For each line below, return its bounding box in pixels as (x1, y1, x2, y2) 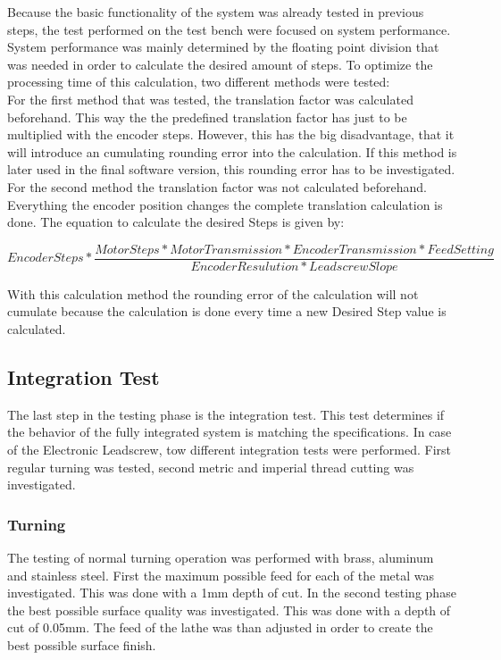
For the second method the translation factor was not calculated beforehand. (7, 177, 427, 196)
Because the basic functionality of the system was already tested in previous (7, 3, 424, 21)
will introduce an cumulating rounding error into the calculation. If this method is (7, 142, 457, 161)
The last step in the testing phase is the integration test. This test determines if (7, 405, 445, 423)
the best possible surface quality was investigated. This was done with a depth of (7, 600, 451, 619)
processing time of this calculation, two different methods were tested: (7, 72, 390, 91)
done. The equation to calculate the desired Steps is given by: (7, 213, 345, 231)
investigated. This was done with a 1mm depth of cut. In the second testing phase (7, 583, 456, 602)
